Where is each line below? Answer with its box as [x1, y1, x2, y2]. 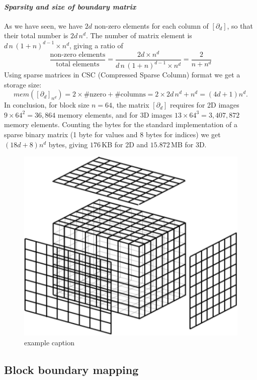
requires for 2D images [169, 100, 239, 110]
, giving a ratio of [69, 40, 123, 50]
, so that [227, 20, 253, 31]
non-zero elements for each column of [94, 20, 209, 31]
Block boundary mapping [4, 361, 139, 377]
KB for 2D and [102, 139, 148, 149]
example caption [24, 337, 74, 347]
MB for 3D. [171, 139, 207, 149]
